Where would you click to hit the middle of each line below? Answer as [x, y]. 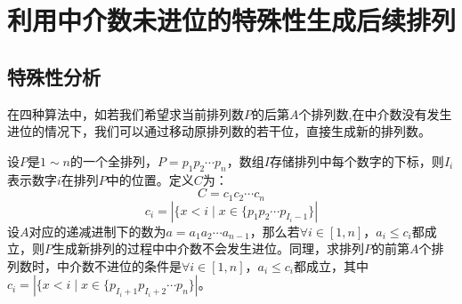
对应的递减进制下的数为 [97, 231]
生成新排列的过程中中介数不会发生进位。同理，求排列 [208, 248]
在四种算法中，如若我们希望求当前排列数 [126, 113]
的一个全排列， [113, 160]
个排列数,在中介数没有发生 [375, 113]
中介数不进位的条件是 [119, 265]
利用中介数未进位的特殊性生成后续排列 [232, 20]
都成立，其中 [332, 265]
